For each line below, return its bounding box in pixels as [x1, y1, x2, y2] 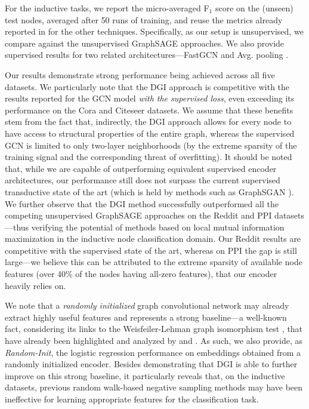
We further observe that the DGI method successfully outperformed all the [5, 197, 279, 210]
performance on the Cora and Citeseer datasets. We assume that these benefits [5, 103, 293, 116]
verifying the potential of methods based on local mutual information [31, 220, 285, 233]
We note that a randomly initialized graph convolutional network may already [5, 299, 289, 312]
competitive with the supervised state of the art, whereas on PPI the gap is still [5, 244, 297, 256]
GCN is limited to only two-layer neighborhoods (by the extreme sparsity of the [5, 139, 297, 151]
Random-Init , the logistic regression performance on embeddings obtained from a [5, 346, 301, 358]
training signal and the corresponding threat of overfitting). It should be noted [5, 150, 292, 163]
